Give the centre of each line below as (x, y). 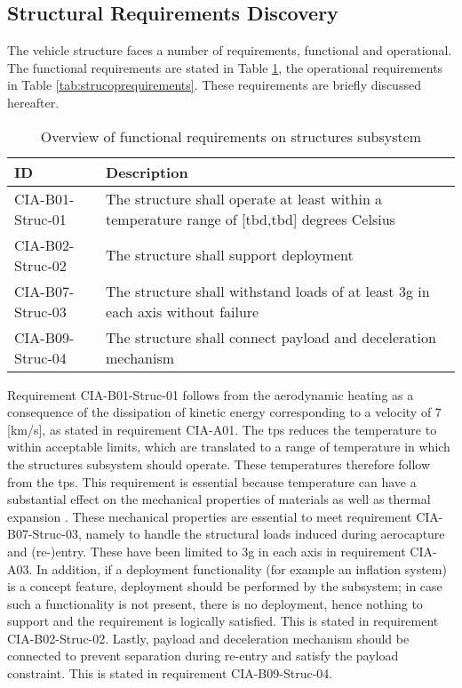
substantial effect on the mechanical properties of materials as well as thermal (219, 499)
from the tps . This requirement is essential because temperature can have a (212, 481)
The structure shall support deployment (230, 255)
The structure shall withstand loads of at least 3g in (268, 291)
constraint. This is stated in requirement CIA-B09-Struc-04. (170, 673)
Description (147, 172)
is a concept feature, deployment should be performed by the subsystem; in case (225, 586)
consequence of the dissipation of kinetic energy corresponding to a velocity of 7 (224, 412)
